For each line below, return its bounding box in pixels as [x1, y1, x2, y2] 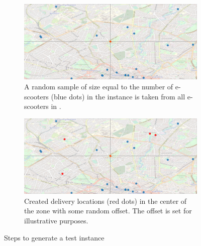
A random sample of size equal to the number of [24, 81, 173, 91]
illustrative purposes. [24, 215, 88, 225]
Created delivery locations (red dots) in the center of [24, 195, 187, 206]
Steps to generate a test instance [4, 232, 105, 242]
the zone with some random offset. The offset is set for [24, 205, 192, 216]
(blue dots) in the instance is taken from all [51, 91, 185, 101]
